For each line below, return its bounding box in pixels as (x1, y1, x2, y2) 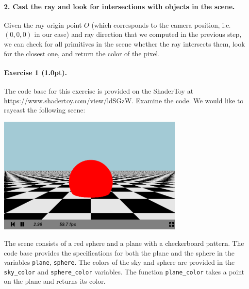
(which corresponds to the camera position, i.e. (91, 19, 231, 30)
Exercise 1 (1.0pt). (4, 67, 67, 77)
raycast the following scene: (4, 105, 85, 115)
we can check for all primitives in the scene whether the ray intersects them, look (4, 38, 245, 48)
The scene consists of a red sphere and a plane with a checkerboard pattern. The (4, 238, 244, 248)
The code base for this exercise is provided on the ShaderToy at (4, 85, 194, 96)
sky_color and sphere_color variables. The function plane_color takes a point (4, 266, 245, 276)
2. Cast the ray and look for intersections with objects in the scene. (4, 1, 235, 11)
